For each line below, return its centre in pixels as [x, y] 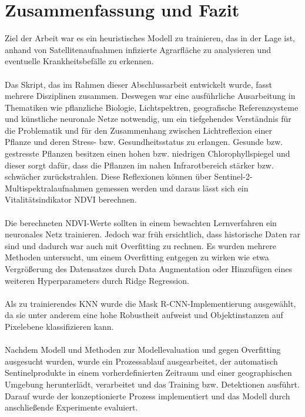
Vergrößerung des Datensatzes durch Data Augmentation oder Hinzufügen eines [148, 269]
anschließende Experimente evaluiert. [71, 407]
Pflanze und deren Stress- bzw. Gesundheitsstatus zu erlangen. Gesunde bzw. [144, 142]
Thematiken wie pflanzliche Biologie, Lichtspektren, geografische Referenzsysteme [152, 107]
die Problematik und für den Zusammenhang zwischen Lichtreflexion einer [138, 130]
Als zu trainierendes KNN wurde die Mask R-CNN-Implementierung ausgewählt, [150, 303]
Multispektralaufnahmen [49, 188]
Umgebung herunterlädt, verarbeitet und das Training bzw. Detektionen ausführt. [152, 384]
